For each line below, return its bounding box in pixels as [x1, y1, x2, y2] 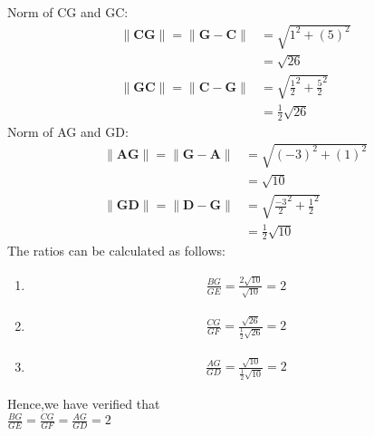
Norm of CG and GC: [7, 3, 129, 21]
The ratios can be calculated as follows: [7, 241, 225, 260]
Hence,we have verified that [7, 394, 160, 412]
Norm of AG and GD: [7, 121, 129, 140]
